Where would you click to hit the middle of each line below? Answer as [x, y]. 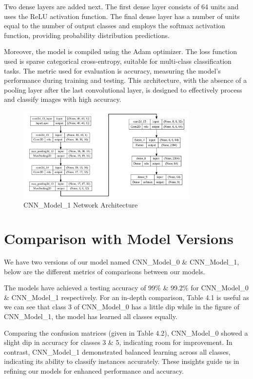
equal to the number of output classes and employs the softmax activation [115, 26]
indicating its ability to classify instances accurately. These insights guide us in [122, 361]
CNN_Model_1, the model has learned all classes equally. [91, 316]
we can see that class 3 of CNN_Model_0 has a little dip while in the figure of [122, 307]
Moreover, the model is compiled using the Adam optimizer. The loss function [120, 51]
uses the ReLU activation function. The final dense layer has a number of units [122, 16]
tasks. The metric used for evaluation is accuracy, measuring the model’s [112, 70]
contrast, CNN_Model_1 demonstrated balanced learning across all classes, [117, 351]
